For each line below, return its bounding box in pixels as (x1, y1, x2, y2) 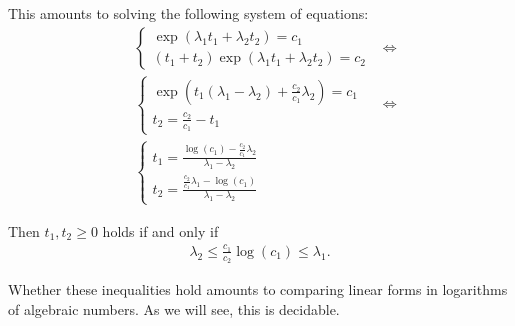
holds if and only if (102, 220, 219, 241)
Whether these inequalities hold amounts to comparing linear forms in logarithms (8, 279, 508, 300)
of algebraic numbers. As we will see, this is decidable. (8, 298, 340, 319)
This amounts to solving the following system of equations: (8, 3, 369, 23)
